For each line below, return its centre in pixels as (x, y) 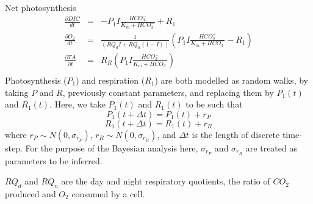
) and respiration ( (110, 80)
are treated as (271, 148)
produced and (31, 194)
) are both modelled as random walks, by (231, 80)
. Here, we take (77, 104)
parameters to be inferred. (54, 160)
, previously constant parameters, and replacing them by (168, 92)
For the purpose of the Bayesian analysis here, (112, 148)
